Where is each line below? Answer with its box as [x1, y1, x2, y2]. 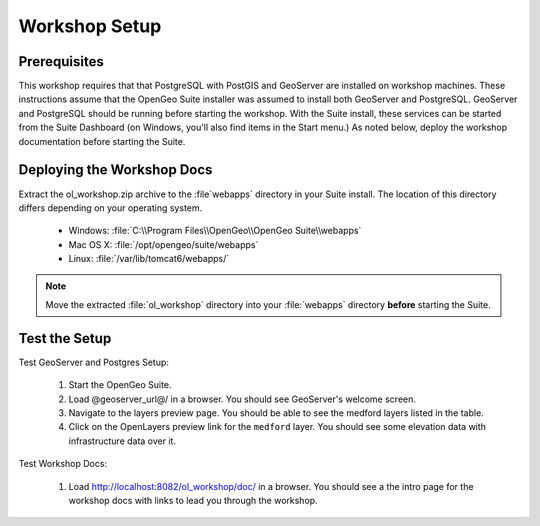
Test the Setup [18, 330, 112, 347]
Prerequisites [18, 53, 104, 70]
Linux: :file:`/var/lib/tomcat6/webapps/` [68, 253, 230, 265]
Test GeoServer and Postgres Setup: [18, 356, 170, 368]
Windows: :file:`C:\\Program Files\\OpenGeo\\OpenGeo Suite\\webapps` [68, 225, 362, 237]
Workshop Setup [18, 15, 162, 37]
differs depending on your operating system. [18, 201, 203, 214]
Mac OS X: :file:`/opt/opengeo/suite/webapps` [68, 238, 259, 250]
